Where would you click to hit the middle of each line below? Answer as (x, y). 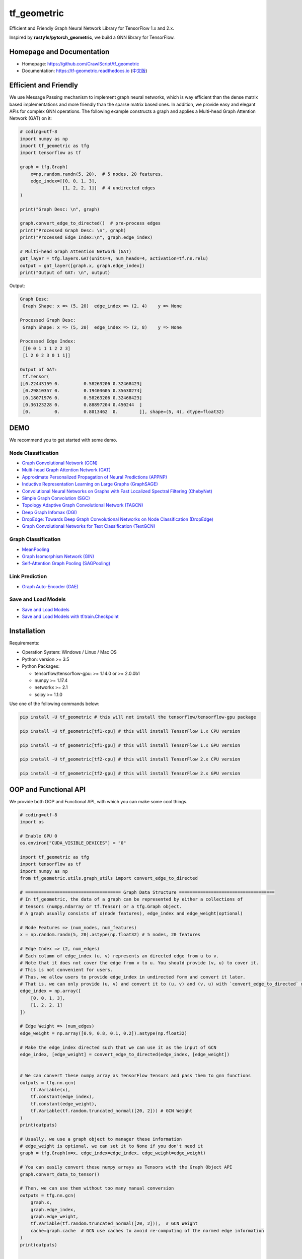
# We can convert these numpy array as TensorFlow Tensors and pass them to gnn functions (135, 1076)
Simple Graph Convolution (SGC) (56, 498)
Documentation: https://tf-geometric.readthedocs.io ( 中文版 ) (85, 71)
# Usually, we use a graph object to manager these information (101, 1139)
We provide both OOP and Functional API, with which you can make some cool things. (98, 801)
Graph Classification (35, 539)
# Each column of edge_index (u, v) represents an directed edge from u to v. (119, 956)
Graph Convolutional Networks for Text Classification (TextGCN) (89, 526)
